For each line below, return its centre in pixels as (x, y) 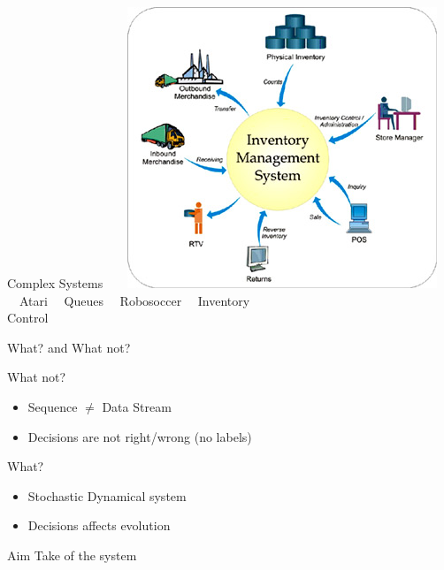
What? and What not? (69, 347)
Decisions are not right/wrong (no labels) (140, 436)
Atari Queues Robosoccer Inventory (134, 300)
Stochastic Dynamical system (107, 495)
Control (28, 318)
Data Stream (137, 406)
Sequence (53, 406)
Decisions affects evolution (99, 525)
